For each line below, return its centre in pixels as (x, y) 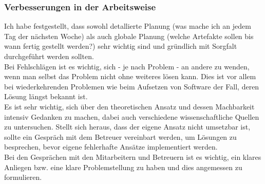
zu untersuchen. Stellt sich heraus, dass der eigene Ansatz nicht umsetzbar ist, (127, 127)
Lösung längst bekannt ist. (46, 96)
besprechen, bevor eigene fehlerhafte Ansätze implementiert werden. (111, 147)
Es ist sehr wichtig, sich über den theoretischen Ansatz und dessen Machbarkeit (129, 106)
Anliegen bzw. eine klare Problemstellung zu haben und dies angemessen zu (123, 167)
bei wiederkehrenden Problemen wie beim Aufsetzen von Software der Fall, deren (132, 86)
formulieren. (23, 177)
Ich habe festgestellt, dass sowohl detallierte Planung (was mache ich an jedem (128, 26)
